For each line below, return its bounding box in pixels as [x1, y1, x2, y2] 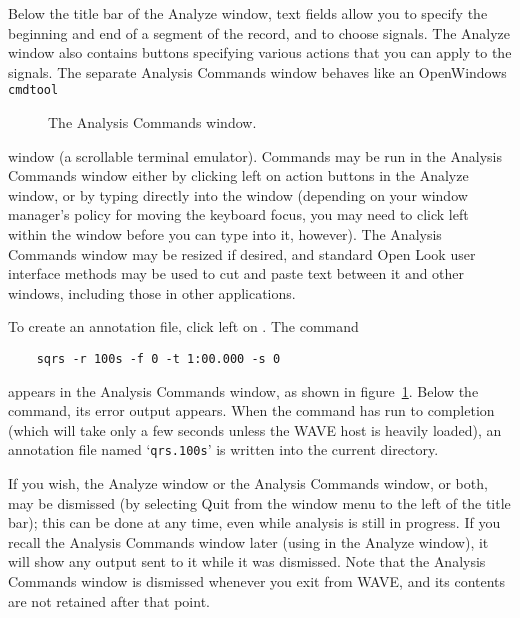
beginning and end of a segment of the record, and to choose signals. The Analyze [8, 22, 511, 43]
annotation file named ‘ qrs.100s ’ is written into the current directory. [8, 439, 439, 460]
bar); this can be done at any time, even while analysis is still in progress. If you [8, 512, 501, 533]
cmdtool [8, 83, 59, 98]
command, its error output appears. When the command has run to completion [8, 400, 495, 421]
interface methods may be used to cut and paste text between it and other [8, 263, 465, 284]
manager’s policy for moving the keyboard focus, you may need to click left [8, 204, 469, 225]
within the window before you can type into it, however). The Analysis [8, 224, 442, 244]
